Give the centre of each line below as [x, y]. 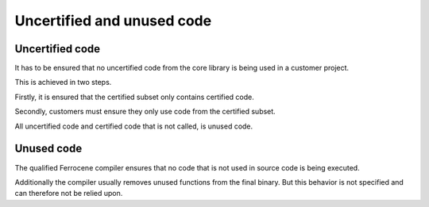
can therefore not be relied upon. [69, 194]
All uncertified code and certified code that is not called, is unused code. [134, 126]
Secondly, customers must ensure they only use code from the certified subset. [145, 112]
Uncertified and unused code [113, 21]
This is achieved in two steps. [63, 82]
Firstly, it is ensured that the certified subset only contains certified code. [134, 97]
